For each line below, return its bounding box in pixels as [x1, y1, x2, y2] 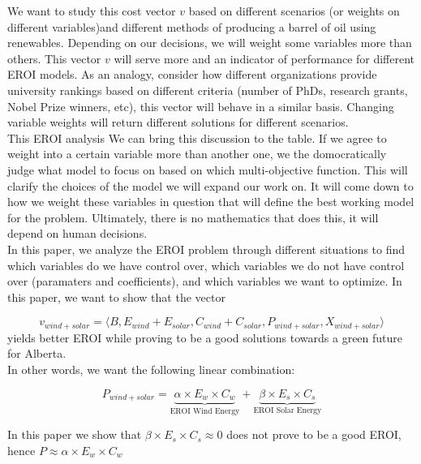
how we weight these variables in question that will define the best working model [7, 193, 415, 210]
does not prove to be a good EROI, [226, 426, 402, 443]
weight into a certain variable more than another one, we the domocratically [7, 145, 387, 162]
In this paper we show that [7, 426, 142, 443]
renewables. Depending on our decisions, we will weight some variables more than [7, 34, 412, 51]
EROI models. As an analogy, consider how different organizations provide [7, 66, 377, 83]
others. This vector [7, 49, 101, 67]
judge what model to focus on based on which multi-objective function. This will [7, 161, 408, 178]
